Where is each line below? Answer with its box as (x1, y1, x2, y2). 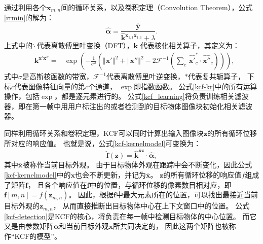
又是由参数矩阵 (4, 221, 54, 231)
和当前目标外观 (59, 221, 109, 231)
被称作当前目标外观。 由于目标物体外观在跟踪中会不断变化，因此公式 (22, 159, 252, 170)
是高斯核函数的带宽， (22, 71, 93, 82)
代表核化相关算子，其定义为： (140, 40, 240, 51)
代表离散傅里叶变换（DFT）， (36, 40, 134, 51)
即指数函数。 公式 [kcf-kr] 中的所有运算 (133, 81, 257, 91)
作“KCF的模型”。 (4, 230, 61, 241)
